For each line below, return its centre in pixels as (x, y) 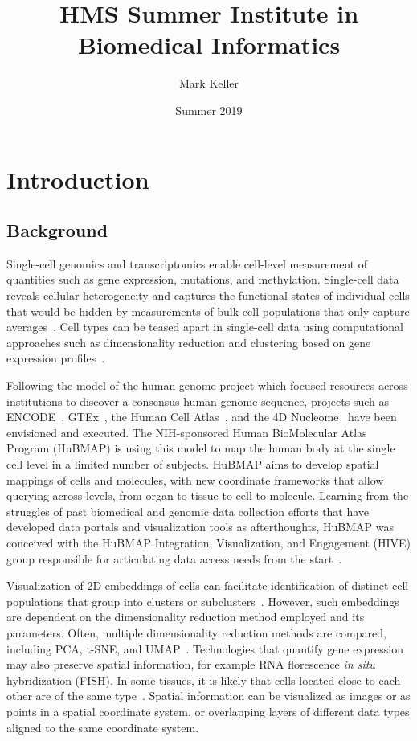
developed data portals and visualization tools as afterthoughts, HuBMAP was (200, 527)
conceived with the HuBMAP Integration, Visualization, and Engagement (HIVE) (208, 542)
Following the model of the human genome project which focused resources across (207, 385)
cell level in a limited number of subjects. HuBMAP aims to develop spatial (193, 464)
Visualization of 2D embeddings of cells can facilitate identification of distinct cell (208, 585)
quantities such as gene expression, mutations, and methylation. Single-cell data (203, 279)
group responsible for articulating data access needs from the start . (174, 558)
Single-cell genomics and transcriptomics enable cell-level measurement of (187, 263)
